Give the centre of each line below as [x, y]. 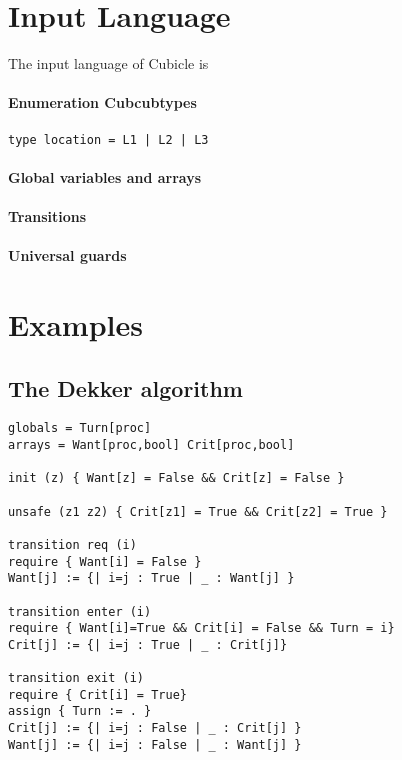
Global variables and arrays [105, 176]
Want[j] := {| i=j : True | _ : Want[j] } [151, 578]
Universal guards [67, 255]
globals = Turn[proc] [80, 428]
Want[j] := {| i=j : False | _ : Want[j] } [155, 744]
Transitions [47, 215]
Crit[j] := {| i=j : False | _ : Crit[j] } [155, 728]
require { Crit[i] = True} [97, 694]
